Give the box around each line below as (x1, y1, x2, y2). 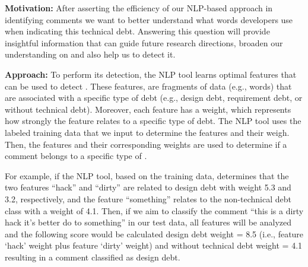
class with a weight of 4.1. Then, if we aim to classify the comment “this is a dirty (5, 204, 304, 217)
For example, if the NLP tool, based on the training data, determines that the (5, 169, 289, 182)
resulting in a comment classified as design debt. (5, 250, 180, 263)
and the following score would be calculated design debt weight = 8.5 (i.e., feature (5, 227, 304, 240)
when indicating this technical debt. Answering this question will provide (5, 25, 270, 37)
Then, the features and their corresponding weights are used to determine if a (5, 138, 287, 150)
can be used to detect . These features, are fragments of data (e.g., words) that (5, 80, 292, 92)
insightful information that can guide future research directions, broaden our (5, 36, 283, 49)
